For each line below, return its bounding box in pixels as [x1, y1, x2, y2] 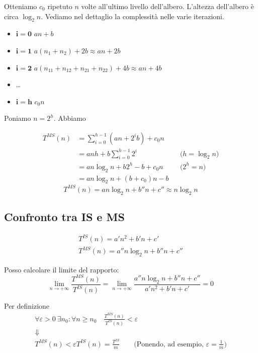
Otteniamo [4, 1, 37, 11]
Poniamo [4, 113, 31, 123]
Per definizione [4, 301, 50, 311]
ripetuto [47, 1, 72, 11]
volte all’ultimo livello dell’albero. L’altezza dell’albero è [81, 1, 254, 11]
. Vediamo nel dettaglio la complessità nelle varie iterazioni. [41, 11, 224, 21]
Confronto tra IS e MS [4, 209, 125, 225]
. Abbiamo [53, 113, 86, 123]
